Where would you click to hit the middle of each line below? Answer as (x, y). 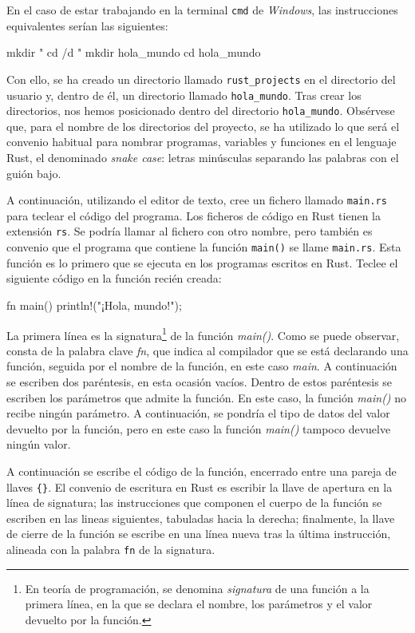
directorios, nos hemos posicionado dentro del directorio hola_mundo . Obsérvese (201, 111)
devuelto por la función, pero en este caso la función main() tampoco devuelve (199, 428)
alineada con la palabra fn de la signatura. (111, 549)
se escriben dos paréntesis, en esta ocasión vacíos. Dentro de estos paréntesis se (200, 381)
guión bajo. (34, 173)
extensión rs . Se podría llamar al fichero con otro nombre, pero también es (190, 231)
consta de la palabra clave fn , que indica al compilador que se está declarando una (207, 350)
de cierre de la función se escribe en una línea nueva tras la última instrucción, (199, 534)
